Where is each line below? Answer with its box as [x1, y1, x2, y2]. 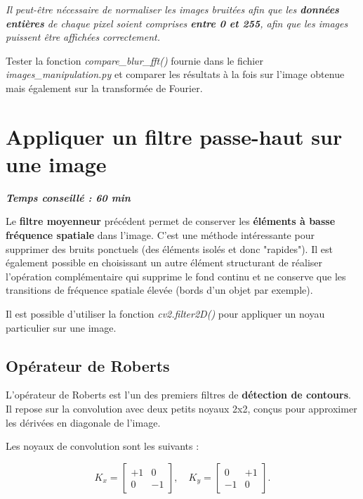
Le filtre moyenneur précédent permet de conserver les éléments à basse [6, 214, 336, 228]
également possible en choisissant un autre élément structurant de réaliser [6, 255, 323, 270]
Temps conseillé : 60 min [6, 190, 131, 205]
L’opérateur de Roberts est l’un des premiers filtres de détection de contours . [6, 387, 351, 402]
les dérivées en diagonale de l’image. [6, 415, 161, 429]
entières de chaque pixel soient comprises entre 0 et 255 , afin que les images [6, 15, 348, 30]
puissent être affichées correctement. [6, 30, 161, 44]
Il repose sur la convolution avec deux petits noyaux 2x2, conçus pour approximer [6, 401, 357, 416]
